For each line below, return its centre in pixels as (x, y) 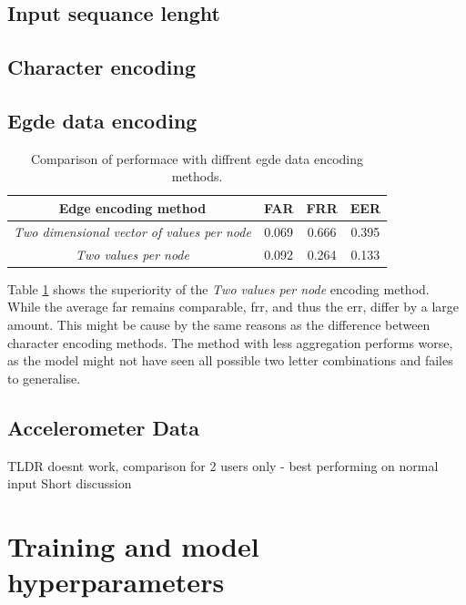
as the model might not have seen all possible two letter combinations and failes (230, 360)
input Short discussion (70, 483)
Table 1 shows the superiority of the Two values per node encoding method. (218, 288)
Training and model (133, 545)
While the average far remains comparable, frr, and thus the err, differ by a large (233, 307)
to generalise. (44, 378)
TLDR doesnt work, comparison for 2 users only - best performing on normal (223, 465)
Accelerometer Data (103, 427)
